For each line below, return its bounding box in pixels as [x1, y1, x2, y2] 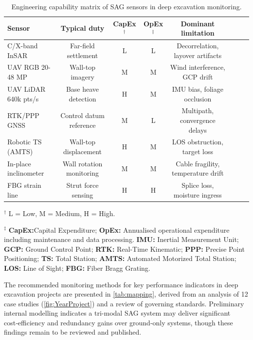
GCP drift [182, 72, 213, 82]
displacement [63, 146, 102, 156]
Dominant [181, 18, 215, 28]
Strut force [66, 180, 99, 190]
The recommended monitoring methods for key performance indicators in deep [4, 279, 238, 289]
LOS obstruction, [172, 137, 224, 147]
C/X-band [7, 40, 38, 51]
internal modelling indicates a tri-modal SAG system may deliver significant [4, 308, 231, 318]
